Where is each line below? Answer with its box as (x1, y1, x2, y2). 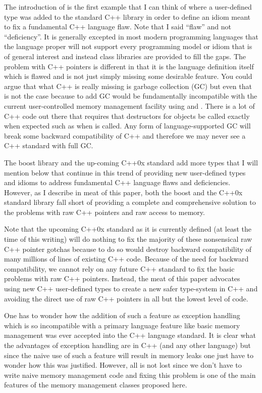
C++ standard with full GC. (4, 140, 93, 151)
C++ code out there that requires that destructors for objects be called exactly (4, 110, 250, 121)
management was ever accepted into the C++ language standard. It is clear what (4, 330, 256, 340)
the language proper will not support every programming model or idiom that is (4, 41, 252, 52)
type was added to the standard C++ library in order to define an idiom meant (4, 11, 251, 22)
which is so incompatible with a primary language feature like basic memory (4, 320, 240, 330)
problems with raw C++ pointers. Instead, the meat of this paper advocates (4, 273, 240, 284)
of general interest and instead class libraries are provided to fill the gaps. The (4, 51, 246, 61)
